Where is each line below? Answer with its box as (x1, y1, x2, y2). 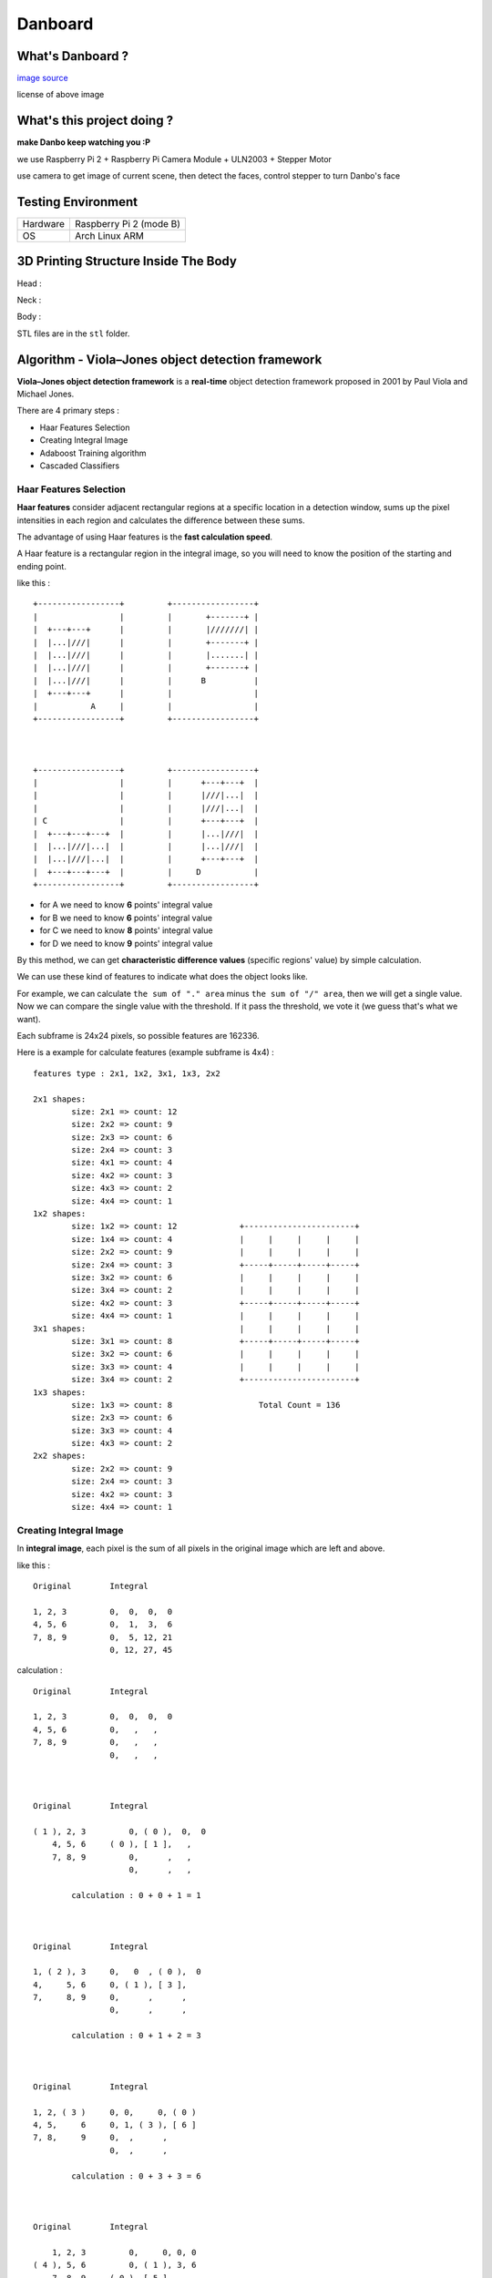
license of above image (16, 89, 105, 100)
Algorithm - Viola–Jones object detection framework (16, 352, 323, 367)
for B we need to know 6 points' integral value (39, 912, 213, 923)
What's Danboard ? (16, 48, 129, 64)
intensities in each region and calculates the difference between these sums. (16, 515, 305, 526)
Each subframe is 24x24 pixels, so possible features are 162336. (16, 1030, 260, 1041)
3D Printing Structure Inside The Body (16, 253, 237, 269)
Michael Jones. (16, 388, 75, 400)
